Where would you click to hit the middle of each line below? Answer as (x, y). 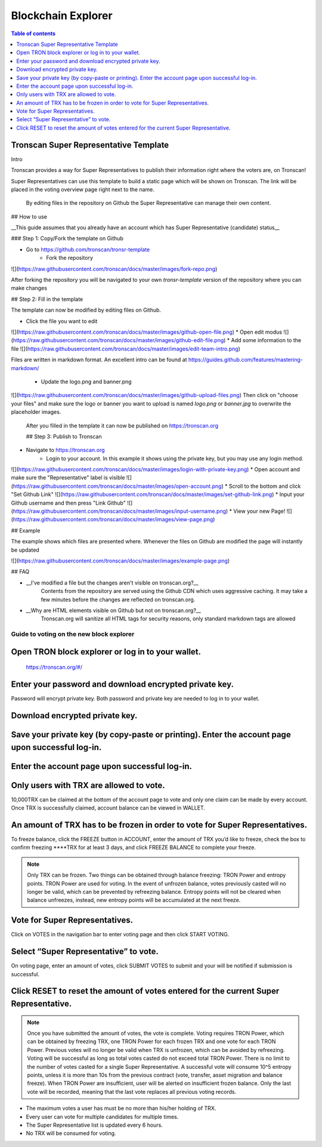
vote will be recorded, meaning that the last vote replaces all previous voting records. (132, 1091)
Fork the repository (70, 258)
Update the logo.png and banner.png (86, 382)
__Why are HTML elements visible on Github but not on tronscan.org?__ (113, 610)
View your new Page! (259, 511)
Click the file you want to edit (62, 321)
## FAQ (20, 572)
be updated (25, 550)
